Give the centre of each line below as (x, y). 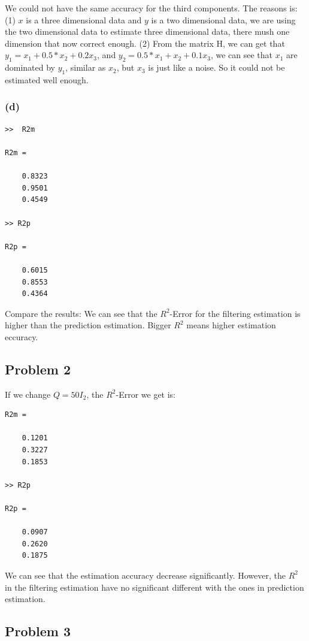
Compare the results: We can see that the (81, 313)
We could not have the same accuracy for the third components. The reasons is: (151, 8)
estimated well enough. (47, 79)
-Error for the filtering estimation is (235, 313)
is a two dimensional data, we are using (223, 19)
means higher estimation (231, 325)
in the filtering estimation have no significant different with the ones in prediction (154, 587)
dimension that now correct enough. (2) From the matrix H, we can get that (145, 43)
